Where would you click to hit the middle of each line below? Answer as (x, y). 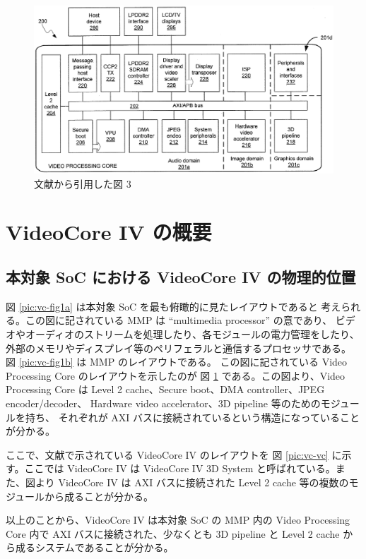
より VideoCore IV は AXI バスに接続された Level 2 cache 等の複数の (192, 482)
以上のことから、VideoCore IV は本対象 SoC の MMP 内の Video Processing (178, 520)
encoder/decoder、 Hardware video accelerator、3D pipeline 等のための (163, 403)
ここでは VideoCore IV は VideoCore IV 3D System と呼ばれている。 (180, 468)
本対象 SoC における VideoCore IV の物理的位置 (181, 277)
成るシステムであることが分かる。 (94, 547)
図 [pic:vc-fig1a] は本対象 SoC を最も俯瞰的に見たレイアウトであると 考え (173, 306)
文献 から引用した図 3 (83, 183)
